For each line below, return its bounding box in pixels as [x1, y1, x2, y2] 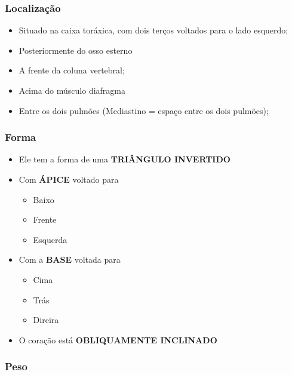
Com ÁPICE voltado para [19, 173, 119, 185]
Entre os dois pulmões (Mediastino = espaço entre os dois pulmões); [19, 104, 269, 116]
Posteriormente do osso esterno [19, 44, 133, 56]
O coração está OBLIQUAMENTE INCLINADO [19, 333, 217, 346]
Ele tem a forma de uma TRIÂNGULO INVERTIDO [19, 153, 230, 165]
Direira [33, 313, 59, 326]
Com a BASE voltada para [19, 253, 121, 266]
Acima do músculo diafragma [19, 84, 126, 96]
